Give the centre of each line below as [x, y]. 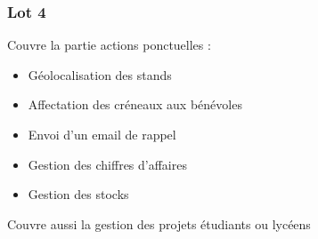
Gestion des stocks [78, 194]
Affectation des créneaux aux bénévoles [135, 104]
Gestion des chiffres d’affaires [107, 164]
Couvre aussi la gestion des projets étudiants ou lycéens [159, 223]
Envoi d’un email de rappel [102, 134]
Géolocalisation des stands [100, 74]
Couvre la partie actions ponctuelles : [109, 45]
